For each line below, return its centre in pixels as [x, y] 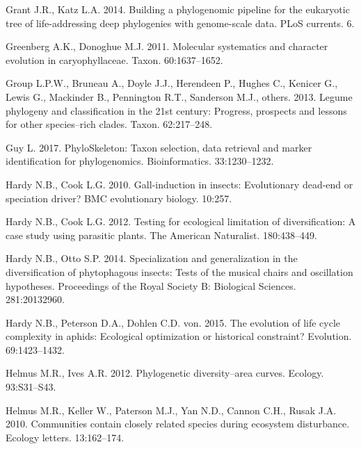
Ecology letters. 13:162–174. [65, 437]
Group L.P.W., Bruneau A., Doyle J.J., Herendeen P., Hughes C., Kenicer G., [172, 83]
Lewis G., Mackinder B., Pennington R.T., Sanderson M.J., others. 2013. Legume [179, 96]
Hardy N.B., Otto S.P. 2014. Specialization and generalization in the [152, 258]
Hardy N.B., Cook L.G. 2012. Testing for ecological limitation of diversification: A [181, 221]
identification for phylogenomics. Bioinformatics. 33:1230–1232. [140, 161]
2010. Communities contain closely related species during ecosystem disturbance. [178, 424]
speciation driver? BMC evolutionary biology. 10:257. [119, 198]
